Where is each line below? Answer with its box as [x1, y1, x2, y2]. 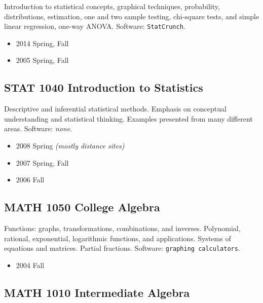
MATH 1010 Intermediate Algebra [4, 284, 190, 300]
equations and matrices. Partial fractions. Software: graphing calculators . [4, 243, 240, 253]
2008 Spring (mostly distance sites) [16, 140, 125, 151]
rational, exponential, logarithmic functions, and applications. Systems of [4, 233, 231, 243]
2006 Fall [16, 174, 45, 185]
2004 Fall [16, 259, 45, 270]
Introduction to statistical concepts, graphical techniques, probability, [4, 1, 220, 11]
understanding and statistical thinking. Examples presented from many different [4, 113, 253, 124]
